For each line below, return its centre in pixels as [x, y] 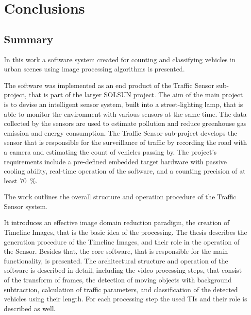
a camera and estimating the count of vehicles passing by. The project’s [110, 151]
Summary [29, 39]
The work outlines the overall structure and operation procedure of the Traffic [120, 197]
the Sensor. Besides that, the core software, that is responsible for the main [116, 251]
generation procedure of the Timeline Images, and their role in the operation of [122, 241]
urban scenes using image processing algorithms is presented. [94, 69]
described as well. [30, 308]
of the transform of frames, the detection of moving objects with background [118, 280]
